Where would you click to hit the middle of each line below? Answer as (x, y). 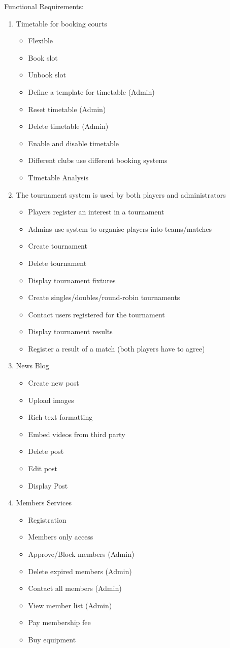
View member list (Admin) (70, 605)
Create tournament (58, 246)
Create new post (54, 383)
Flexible (41, 40)
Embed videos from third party (77, 434)
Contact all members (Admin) (75, 588)
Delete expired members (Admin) (80, 571)
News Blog (32, 366)
